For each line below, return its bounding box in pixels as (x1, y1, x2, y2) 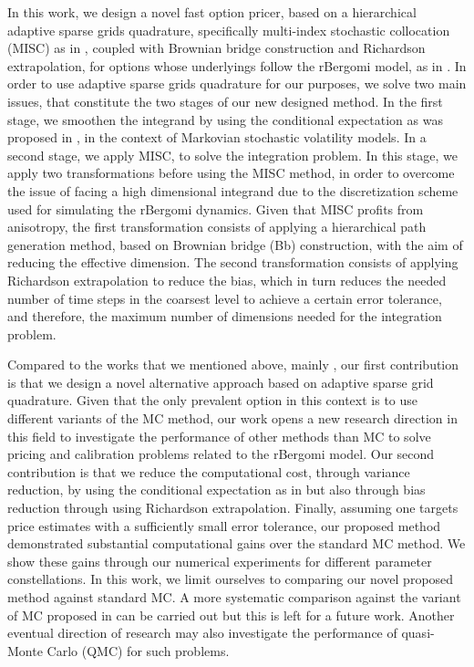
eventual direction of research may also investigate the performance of (7, 623, 397, 642)
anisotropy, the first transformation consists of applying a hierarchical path (7, 217, 427, 236)
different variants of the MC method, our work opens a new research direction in (7, 409, 458, 428)
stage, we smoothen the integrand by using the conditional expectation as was (7, 109, 443, 129)
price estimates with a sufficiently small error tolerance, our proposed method (7, 516, 441, 535)
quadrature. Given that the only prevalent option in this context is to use (7, 391, 418, 410)
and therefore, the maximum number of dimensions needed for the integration (7, 307, 442, 326)
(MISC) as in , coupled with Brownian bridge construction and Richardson (7, 38, 426, 57)
